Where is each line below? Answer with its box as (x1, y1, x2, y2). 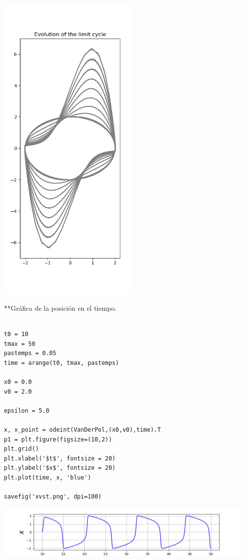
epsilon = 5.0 (4, 407, 50, 414)
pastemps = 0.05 (4, 350, 57, 357)
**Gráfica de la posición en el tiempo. (4, 302, 117, 313)
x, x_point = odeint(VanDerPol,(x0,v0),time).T (4, 426, 161, 433)
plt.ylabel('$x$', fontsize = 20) (4, 464, 116, 472)
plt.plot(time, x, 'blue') (4, 474, 91, 481)
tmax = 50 (4, 340, 36, 347)
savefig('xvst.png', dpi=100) (4, 493, 102, 500)
